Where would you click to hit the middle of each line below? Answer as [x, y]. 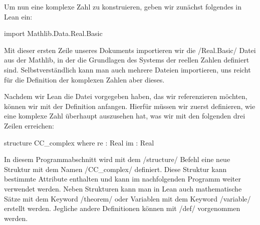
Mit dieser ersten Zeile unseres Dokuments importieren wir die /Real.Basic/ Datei [130, 50]
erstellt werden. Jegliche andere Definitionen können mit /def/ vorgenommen [122, 208]
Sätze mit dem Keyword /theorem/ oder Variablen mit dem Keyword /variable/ [127, 198]
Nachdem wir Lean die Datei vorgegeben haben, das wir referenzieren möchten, [126, 96]
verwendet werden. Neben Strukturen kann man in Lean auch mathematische [123, 188]
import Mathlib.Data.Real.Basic [53, 33]
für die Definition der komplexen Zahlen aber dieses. [84, 79]
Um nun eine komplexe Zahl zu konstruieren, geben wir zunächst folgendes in [123, 6]
